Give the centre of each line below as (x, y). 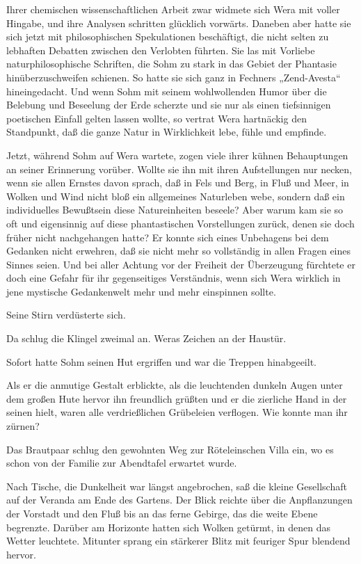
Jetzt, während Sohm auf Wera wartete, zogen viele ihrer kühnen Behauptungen (177, 155)
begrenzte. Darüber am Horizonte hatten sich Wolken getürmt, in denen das (169, 527)
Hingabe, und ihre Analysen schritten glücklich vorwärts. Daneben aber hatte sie (179, 23)
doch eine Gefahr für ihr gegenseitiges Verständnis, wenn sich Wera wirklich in (174, 278)
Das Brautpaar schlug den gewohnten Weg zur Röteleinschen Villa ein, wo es (170, 449)
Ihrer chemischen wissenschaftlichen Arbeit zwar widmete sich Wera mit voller (173, 9)
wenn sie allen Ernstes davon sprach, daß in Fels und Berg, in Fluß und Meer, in (178, 183)
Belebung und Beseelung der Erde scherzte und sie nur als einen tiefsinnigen (169, 105)
